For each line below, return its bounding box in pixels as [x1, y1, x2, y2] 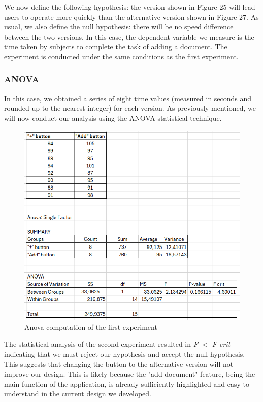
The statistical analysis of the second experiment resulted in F [4, 338, 198, 349]
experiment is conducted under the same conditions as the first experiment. [4, 51, 239, 61]
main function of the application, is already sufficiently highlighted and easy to [4, 378, 249, 389]
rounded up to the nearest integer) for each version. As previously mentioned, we [4, 103, 256, 113]
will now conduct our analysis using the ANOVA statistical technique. [4, 112, 222, 123]
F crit [212, 338, 231, 349]
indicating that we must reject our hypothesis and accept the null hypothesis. [4, 349, 245, 359]
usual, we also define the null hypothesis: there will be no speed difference [4, 21, 234, 32]
